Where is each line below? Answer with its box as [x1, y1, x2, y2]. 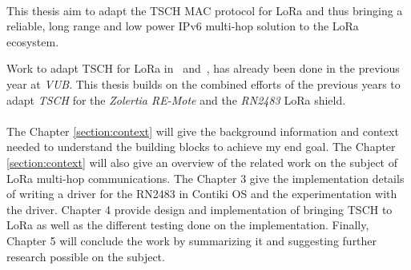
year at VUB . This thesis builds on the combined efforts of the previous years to [6, 75, 401, 92]
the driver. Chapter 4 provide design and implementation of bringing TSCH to [6, 201, 393, 217]
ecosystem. [6, 33, 59, 50]
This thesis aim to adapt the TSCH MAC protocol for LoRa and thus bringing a [6, 2, 403, 18]
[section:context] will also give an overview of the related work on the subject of [6, 153, 397, 170]
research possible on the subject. [6, 248, 165, 264]
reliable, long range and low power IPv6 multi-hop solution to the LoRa [6, 18, 359, 34]
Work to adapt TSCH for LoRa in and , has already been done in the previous [6, 60, 400, 77]
